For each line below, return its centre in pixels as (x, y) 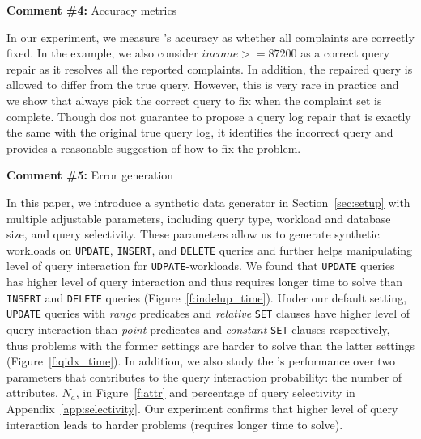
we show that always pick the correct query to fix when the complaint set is (194, 100)
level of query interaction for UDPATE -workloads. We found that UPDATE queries (201, 266)
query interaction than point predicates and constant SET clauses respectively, (198, 329)
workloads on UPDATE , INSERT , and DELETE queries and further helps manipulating (210, 249)
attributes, (32, 393)
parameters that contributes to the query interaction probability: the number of (204, 376)
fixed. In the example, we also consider (102, 53)
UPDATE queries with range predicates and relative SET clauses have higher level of (208, 313)
